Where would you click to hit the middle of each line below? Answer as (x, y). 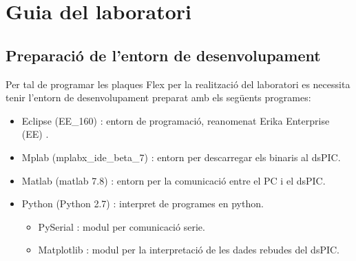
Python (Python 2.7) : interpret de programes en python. (143, 203)
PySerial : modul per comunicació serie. (122, 226)
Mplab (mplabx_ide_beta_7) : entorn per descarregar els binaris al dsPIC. (181, 157)
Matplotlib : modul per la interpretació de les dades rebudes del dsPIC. (189, 250)
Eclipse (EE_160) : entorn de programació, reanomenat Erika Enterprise (176, 120)
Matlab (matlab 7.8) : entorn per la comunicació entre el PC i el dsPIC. (174, 180)
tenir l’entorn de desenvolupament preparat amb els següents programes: (158, 97)
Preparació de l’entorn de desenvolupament (163, 55)
